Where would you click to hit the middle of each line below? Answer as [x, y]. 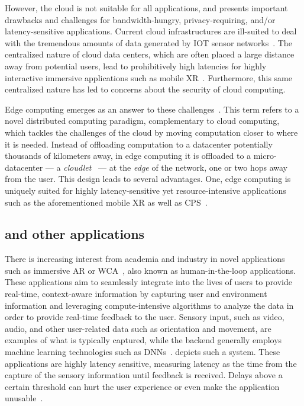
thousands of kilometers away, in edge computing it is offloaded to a [128, 156]
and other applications [75, 234]
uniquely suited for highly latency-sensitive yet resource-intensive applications [145, 190]
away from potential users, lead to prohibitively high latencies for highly [136, 65]
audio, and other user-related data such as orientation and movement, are [138, 328]
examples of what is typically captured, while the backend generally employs [143, 340]
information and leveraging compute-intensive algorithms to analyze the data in [149, 305]
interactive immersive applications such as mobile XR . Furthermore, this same [148, 77]
